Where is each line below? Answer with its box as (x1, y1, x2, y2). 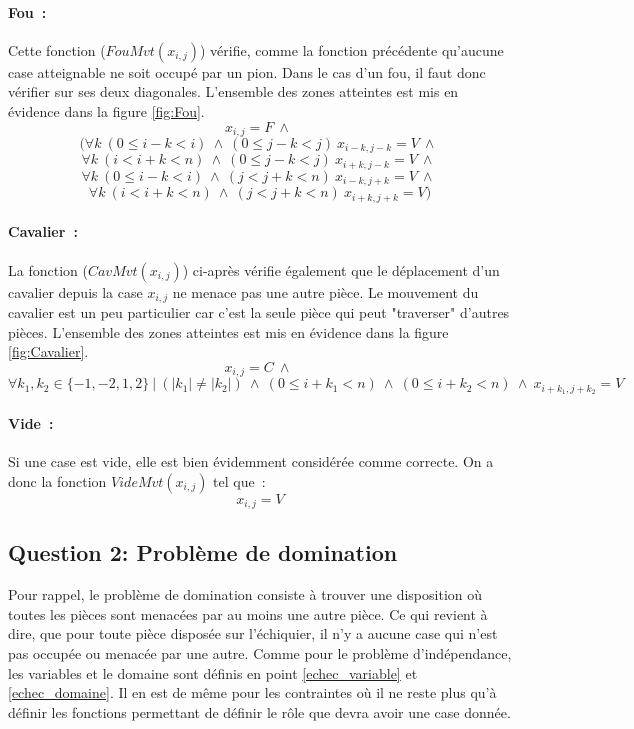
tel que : (213, 470, 266, 491)
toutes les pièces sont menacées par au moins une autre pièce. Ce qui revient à (8, 603, 488, 624)
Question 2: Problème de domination (8, 537, 398, 568)
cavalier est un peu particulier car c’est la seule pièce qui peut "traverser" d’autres (8, 302, 510, 323)
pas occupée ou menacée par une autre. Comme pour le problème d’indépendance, (8, 643, 512, 664)
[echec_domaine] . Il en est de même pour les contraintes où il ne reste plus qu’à (8, 682, 497, 703)
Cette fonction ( (8, 39, 106, 60)
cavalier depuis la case (8, 281, 143, 302)
